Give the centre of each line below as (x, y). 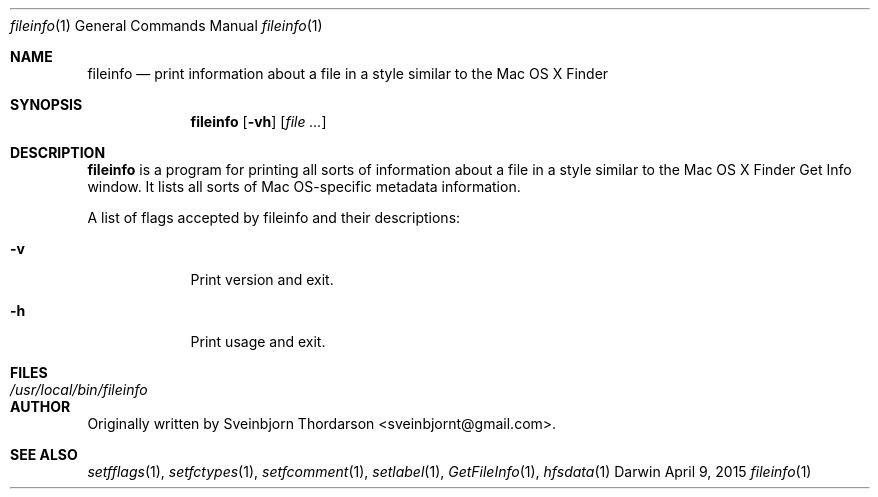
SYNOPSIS (46, 104)
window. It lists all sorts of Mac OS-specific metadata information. (304, 186)
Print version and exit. (262, 279)
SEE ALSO (44, 454)
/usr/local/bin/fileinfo (79, 389)
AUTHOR (40, 406)
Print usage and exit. (258, 341)
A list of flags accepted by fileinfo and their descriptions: (274, 217)
